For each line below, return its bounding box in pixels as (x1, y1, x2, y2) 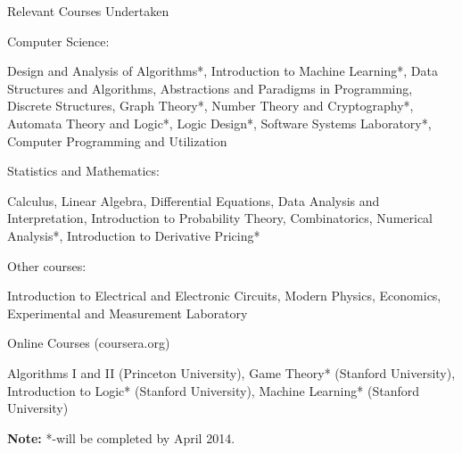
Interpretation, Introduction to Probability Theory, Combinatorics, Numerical (7, 209, 433, 227)
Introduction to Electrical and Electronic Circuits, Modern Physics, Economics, (7, 286, 441, 305)
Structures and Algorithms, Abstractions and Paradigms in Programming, (7, 78, 413, 97)
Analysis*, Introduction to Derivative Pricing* (7, 226, 260, 244)
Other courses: (7, 256, 87, 275)
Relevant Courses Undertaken (7, 2, 169, 20)
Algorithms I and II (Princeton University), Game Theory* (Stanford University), (7, 363, 456, 382)
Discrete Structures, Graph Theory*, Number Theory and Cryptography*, (7, 96, 414, 115)
